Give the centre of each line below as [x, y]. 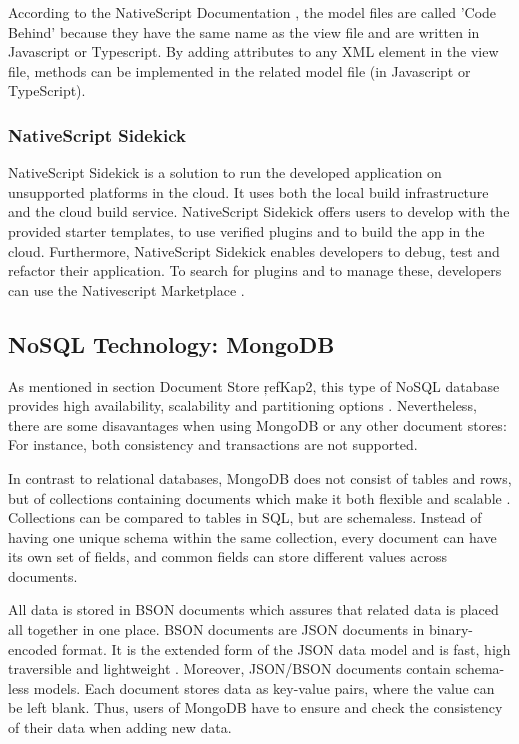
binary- [450, 629]
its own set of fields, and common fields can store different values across [227, 556]
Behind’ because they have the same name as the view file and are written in [244, 31]
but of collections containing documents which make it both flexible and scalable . [259, 497]
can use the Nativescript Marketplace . [126, 289]
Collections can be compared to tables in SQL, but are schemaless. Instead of [245, 517]
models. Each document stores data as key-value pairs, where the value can [264, 687]
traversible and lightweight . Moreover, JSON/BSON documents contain [229, 668]
